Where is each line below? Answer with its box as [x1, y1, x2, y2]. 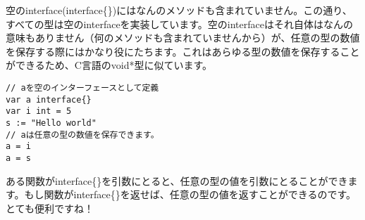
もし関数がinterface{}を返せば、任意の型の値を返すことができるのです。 [24, 187, 357, 202]
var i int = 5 [6, 106, 72, 117]
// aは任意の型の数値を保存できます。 [6, 129, 159, 140]
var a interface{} [6, 94, 92, 105]
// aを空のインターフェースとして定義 [6, 82, 159, 93]
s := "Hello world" [6, 117, 97, 128]
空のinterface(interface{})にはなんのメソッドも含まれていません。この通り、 [6, 3, 352, 17]
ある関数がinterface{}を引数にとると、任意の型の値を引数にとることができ [6, 173, 348, 188]
